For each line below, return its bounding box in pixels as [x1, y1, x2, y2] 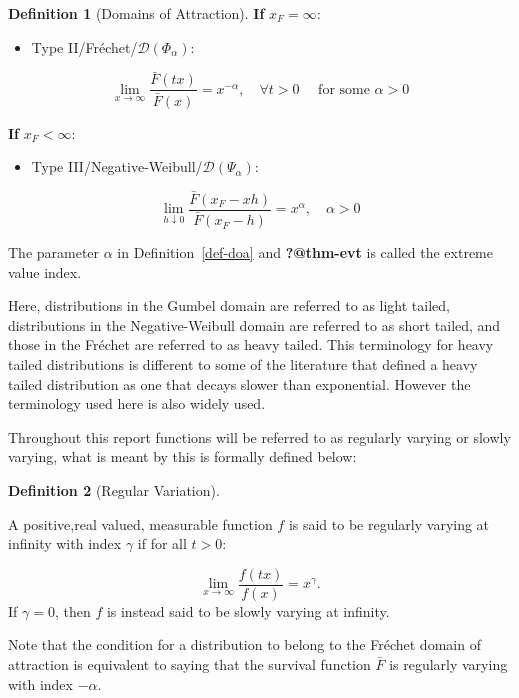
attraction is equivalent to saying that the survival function [8, 654, 371, 675]
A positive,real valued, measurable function [8, 513, 273, 534]
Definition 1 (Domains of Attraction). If [8, 3, 265, 23]
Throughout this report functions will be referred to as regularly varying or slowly [8, 426, 511, 447]
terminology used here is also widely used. [8, 393, 266, 414]
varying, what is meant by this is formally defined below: [8, 446, 357, 467]
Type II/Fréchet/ [31, 36, 138, 57]
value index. [8, 261, 82, 282]
